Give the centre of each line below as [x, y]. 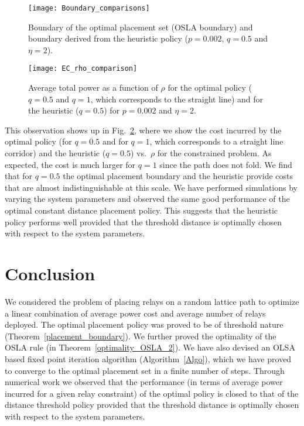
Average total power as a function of [93, 87]
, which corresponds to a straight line [216, 141]
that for [19, 176]
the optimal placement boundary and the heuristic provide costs [178, 176]
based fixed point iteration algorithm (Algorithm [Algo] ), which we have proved [148, 358]
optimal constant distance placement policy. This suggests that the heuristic [141, 210]
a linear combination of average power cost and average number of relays [135, 313]
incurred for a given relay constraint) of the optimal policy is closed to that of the [152, 393]
